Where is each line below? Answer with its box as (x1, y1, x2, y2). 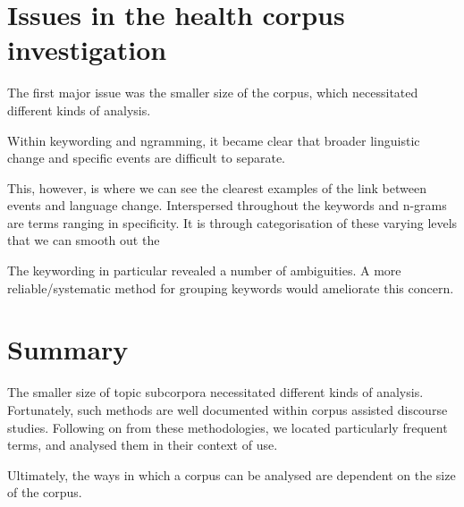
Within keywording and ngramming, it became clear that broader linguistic (7, 131, 420, 149)
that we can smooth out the (7, 231, 160, 249)
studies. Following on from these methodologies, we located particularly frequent (7, 418, 448, 436)
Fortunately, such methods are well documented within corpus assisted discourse (7, 400, 448, 418)
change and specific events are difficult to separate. (7, 148, 285, 167)
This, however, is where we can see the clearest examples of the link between (7, 178, 426, 197)
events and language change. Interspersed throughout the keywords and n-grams (7, 196, 447, 215)
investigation (7, 31, 167, 68)
